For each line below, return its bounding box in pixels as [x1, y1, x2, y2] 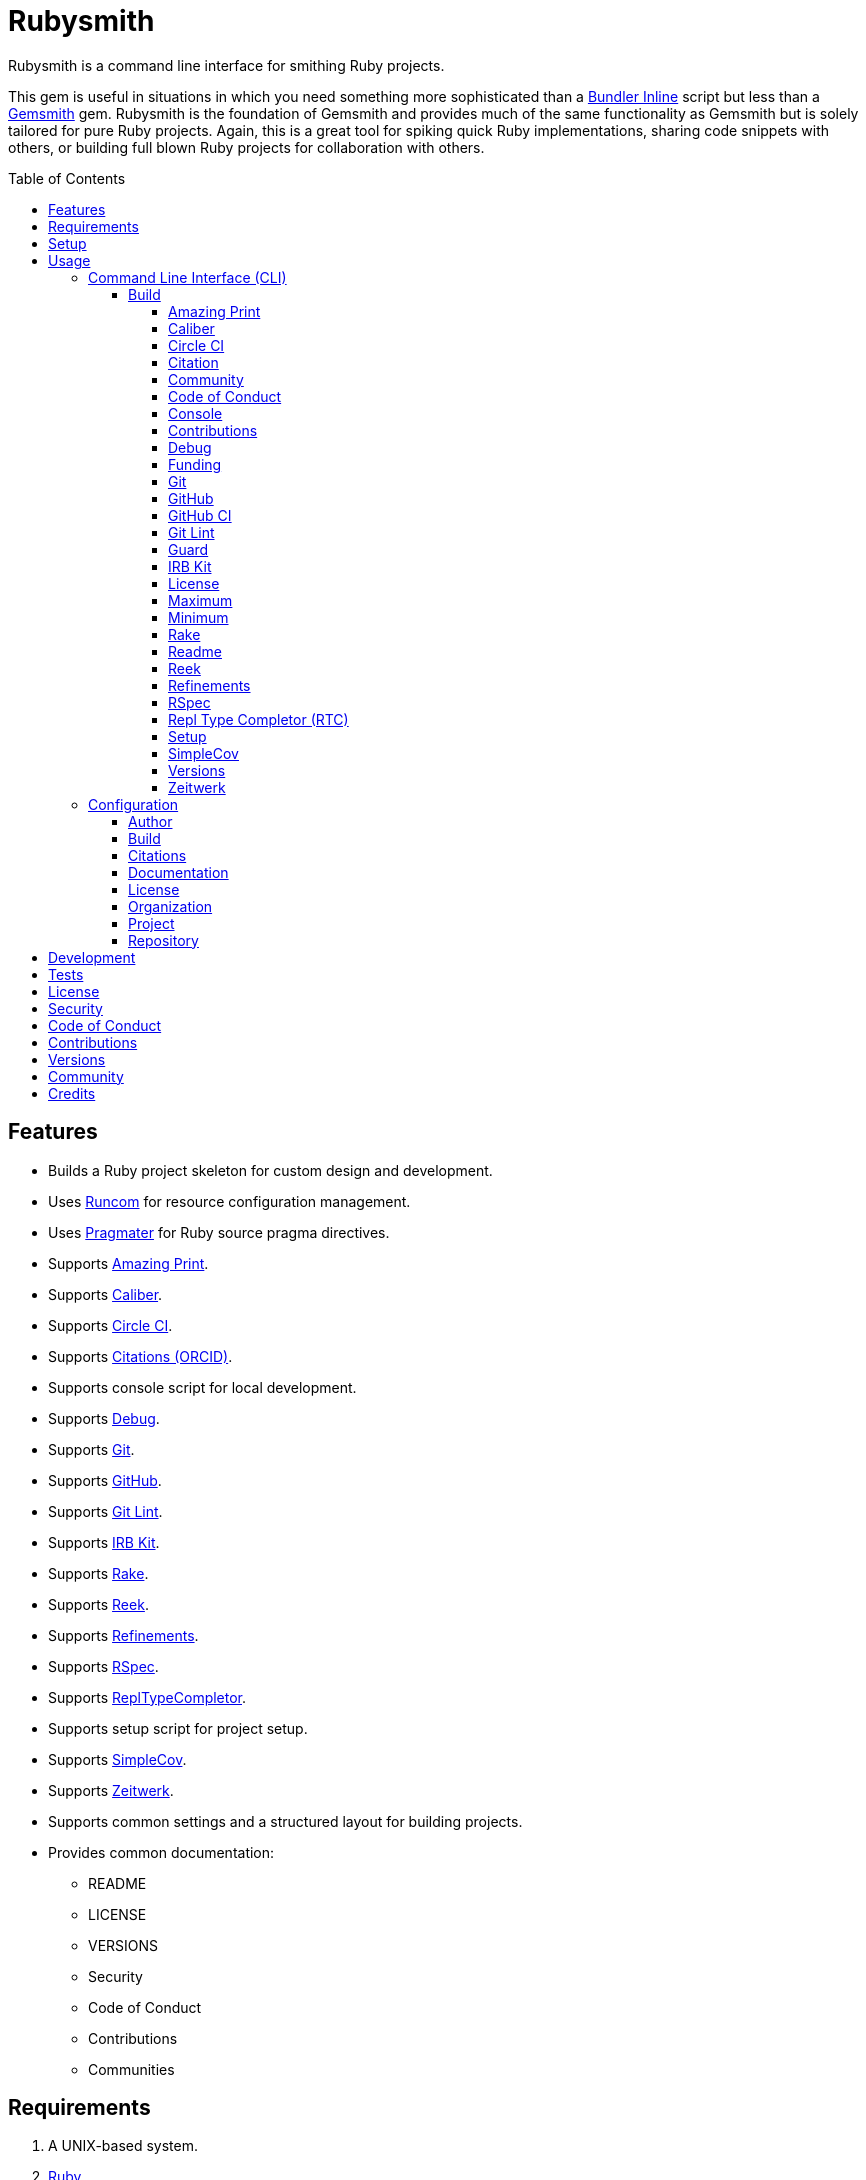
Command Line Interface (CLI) [88, 268, 287, 286]
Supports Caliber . [48, 1285, 163, 1303]
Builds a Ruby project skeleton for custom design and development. [48, 1161, 493, 1179]
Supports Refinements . [48, 1626, 199, 1644]
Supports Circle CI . [48, 1316, 173, 1334]
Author [128, 812, 173, 830]
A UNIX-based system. [48, 2137, 199, 2155]
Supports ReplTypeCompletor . [48, 1688, 247, 1706]
